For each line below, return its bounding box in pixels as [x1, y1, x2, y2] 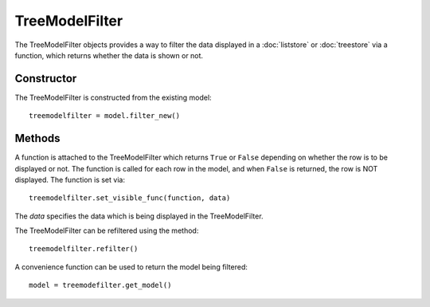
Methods [14, 132, 61, 145]
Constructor [14, 72, 77, 85]
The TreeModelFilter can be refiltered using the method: [14, 226, 199, 235]
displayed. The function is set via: [14, 175, 125, 184]
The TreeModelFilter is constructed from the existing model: [14, 92, 212, 102]
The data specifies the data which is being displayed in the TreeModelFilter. [14, 211, 264, 221]
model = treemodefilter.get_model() [29, 281, 172, 290]
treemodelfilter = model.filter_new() [29, 112, 181, 120]
